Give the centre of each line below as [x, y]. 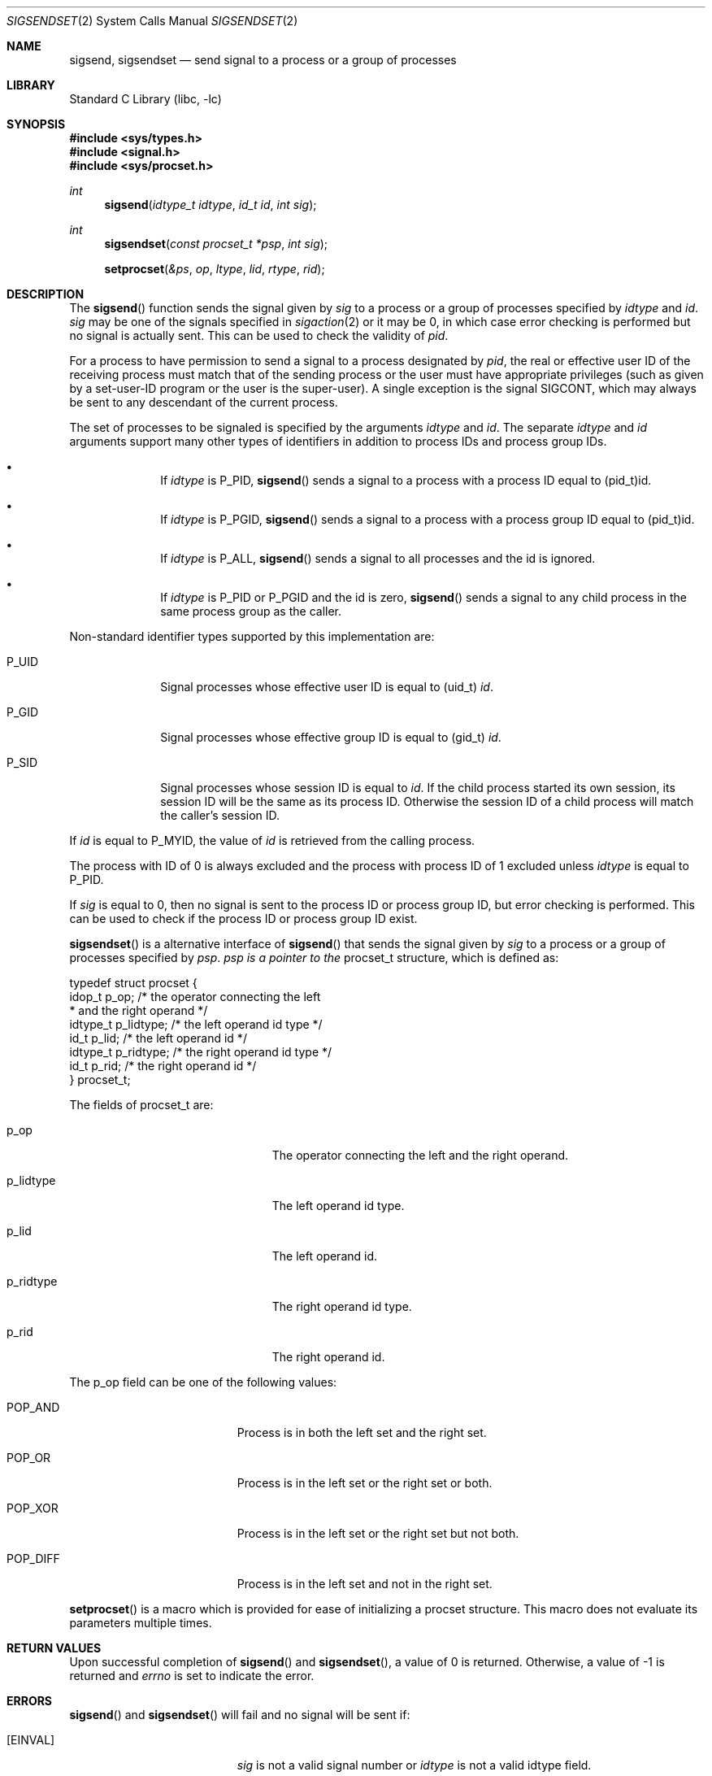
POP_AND [33, 1407]
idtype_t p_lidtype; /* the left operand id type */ [196, 1024]
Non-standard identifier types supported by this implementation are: [252, 636]
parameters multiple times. [141, 1623]
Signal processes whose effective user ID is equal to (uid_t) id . [327, 687]
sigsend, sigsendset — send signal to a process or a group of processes [263, 60]
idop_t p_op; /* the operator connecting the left [195, 997]
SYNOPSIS [36, 124]
